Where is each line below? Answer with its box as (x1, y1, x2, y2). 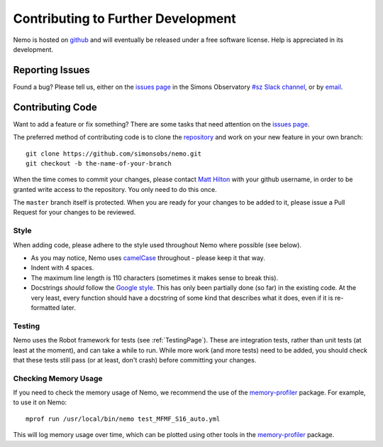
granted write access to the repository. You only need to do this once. (13, 185, 218, 193)
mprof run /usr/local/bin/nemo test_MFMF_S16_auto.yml (26, 414, 221, 423)
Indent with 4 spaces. (30, 264, 94, 272)
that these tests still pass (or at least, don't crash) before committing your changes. (13, 355, 257, 364)
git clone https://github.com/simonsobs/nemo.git (26, 149, 202, 158)
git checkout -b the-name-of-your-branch (26, 159, 172, 167)
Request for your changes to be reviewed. (13, 208, 136, 217)
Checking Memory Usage (13, 373, 103, 383)
